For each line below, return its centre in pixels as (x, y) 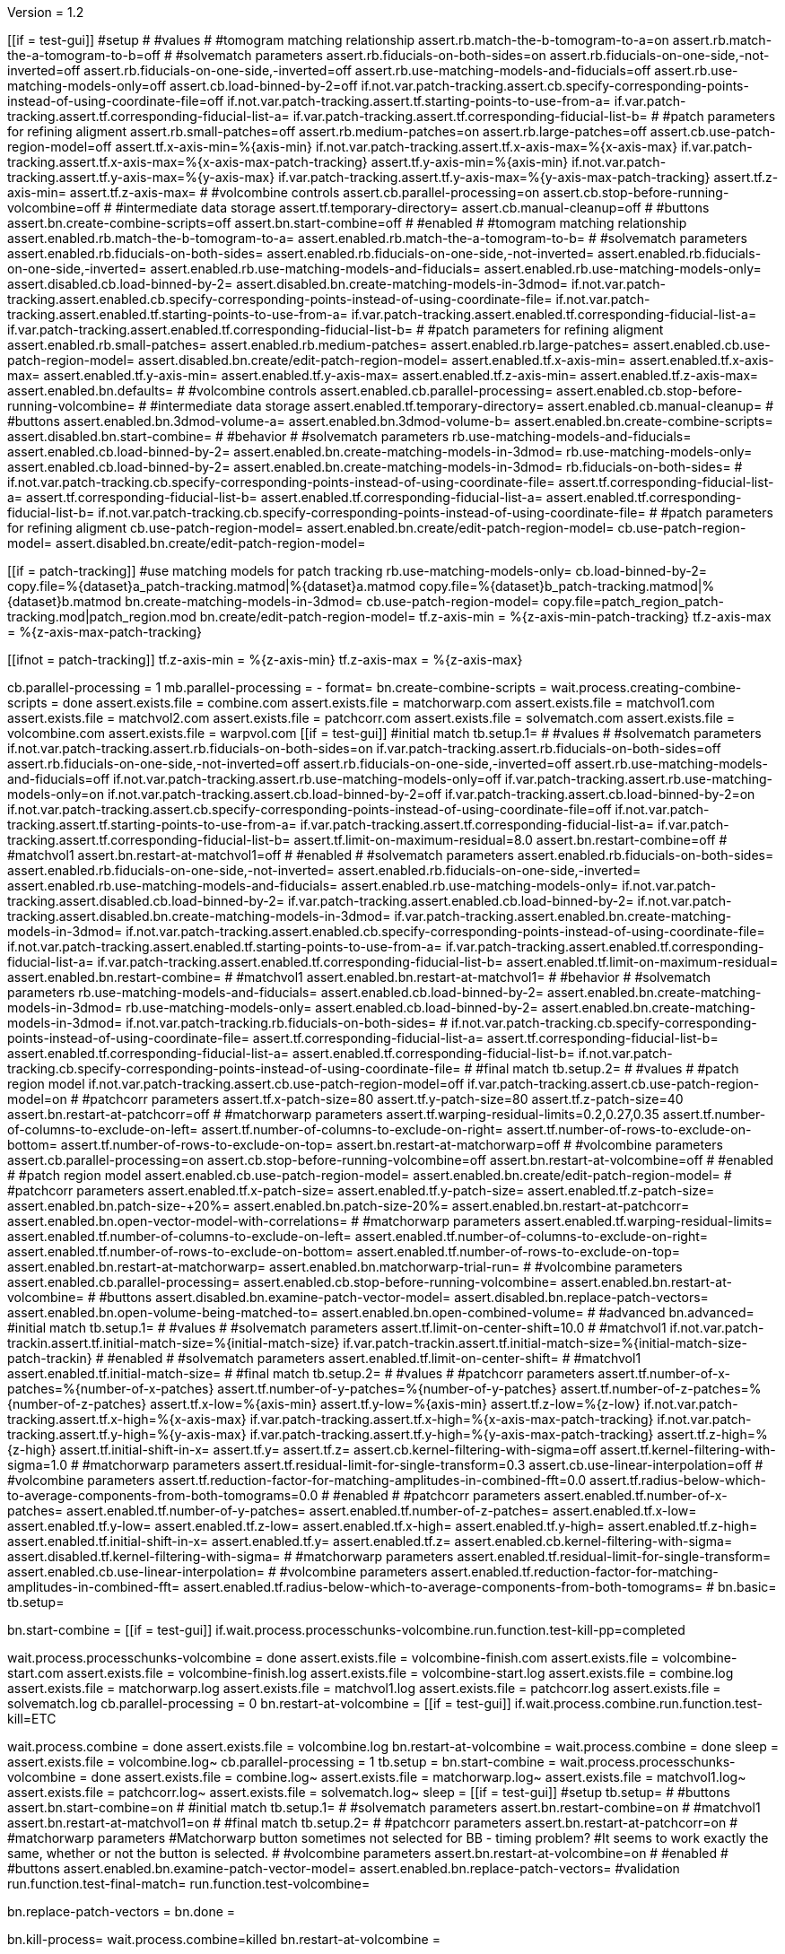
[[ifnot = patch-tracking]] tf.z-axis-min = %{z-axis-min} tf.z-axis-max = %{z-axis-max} (265, 660)
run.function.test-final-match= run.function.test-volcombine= (189, 1884)
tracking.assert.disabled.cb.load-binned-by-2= (146, 901)
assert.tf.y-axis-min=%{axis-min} (470, 162)
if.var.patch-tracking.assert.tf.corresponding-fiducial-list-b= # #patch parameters (534, 116)
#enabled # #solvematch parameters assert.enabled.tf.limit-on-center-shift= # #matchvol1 (374, 1358)
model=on (37, 1099)
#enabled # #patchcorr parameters (437, 1495)
